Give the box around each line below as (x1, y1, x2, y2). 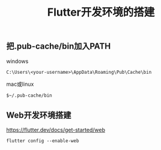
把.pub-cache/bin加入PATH (6, 41, 111, 52)
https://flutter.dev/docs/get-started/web (6, 127, 106, 134)
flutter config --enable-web (6, 138, 79, 144)
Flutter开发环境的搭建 (47, 5, 155, 19)
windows (6, 58, 29, 65)
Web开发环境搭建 (6, 110, 71, 120)
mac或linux (6, 80, 34, 88)
